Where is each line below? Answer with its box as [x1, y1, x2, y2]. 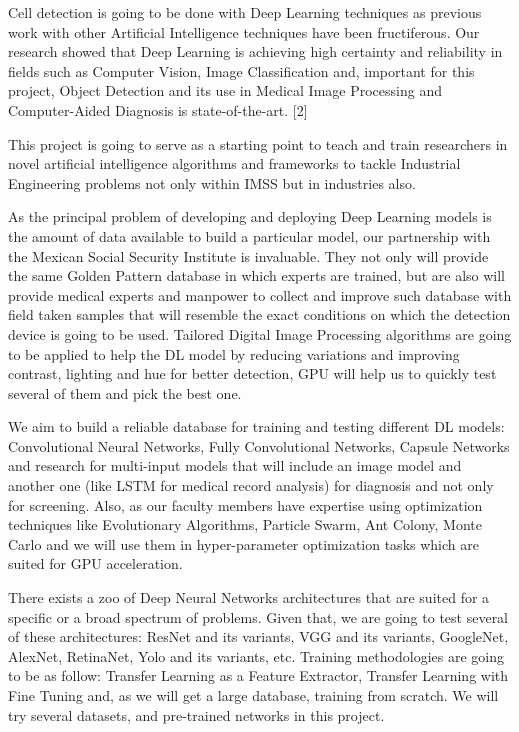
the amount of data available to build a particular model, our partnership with [8, 225, 491, 246]
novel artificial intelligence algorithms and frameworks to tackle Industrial [8, 153, 461, 174]
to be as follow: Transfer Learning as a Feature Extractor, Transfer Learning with [8, 665, 509, 686]
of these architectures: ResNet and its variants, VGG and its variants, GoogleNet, [8, 626, 509, 647]
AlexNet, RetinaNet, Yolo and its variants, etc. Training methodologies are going [8, 645, 504, 666]
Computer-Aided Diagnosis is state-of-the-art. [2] [8, 99, 308, 120]
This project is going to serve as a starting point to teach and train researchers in [8, 133, 508, 154]
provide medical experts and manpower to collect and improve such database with [8, 284, 512, 305]
